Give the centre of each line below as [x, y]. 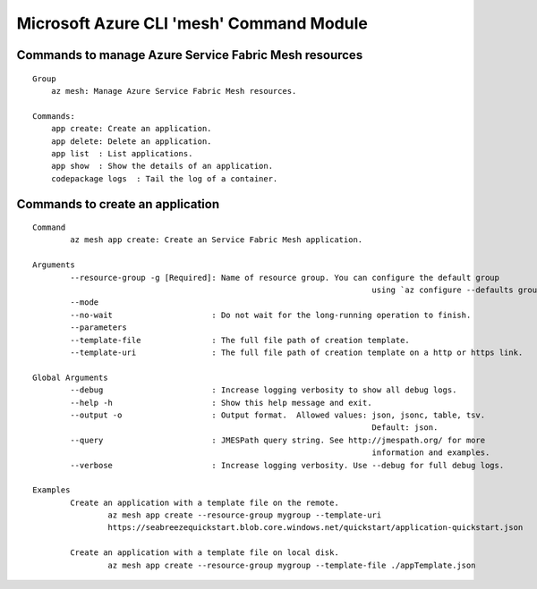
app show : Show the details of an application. [162, 166]
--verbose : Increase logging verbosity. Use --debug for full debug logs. [287, 465]
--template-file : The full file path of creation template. [240, 340]
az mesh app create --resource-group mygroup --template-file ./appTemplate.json [292, 565]
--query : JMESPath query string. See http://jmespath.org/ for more [278, 440]
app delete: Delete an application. [131, 141]
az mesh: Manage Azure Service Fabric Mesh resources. [174, 91]
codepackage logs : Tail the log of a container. [164, 178]
